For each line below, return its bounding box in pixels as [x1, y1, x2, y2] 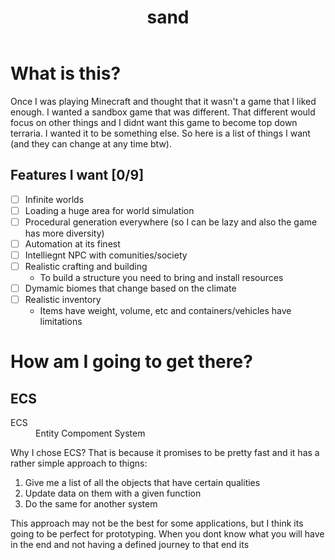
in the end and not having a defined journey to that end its [10, 539, 250, 551]
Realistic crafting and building [24, 261, 148, 273]
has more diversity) [24, 227, 105, 239]
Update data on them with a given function [24, 487, 202, 500]
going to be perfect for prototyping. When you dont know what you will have [10, 528, 325, 540]
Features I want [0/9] [10, 167, 145, 184]
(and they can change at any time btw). [10, 137, 173, 150]
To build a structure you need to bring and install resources [39, 272, 284, 284]
